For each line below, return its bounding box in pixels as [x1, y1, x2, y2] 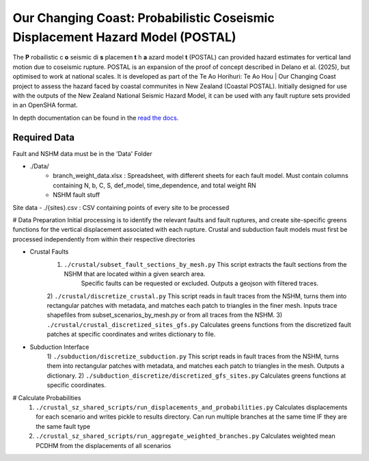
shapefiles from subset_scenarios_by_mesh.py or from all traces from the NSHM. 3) [46, 311, 283, 319]
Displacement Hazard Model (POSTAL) [12, 29, 236, 44]
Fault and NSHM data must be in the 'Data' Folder [12, 149, 153, 157]
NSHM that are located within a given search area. [64, 269, 206, 278]
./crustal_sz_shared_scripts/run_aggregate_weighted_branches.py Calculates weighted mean [36, 432, 336, 440]
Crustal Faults [29, 248, 69, 256]
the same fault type [36, 422, 91, 430]
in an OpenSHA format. [12, 101, 78, 109]
